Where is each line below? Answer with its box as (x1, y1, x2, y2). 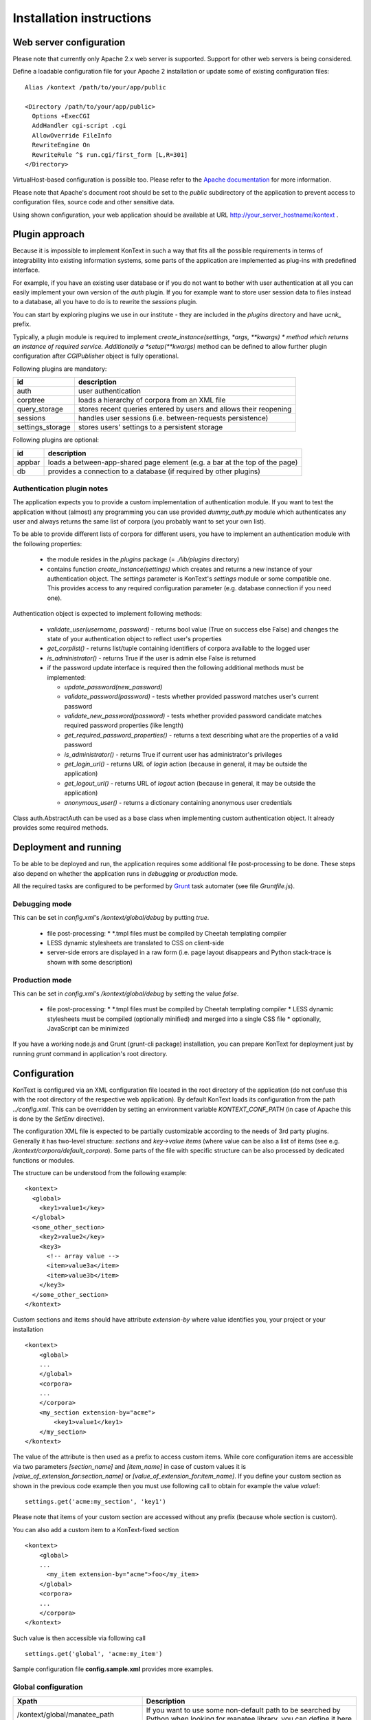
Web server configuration (12, 36, 126, 48)
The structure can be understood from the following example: (12, 1168, 187, 1176)
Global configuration (12, 1682, 84, 1692)
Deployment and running (12, 841, 122, 853)
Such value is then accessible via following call (12, 1634, 146, 1642)
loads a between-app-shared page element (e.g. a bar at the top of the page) (47, 458, 298, 467)
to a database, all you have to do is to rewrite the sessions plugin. (12, 298, 199, 306)
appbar (16, 458, 41, 467)
